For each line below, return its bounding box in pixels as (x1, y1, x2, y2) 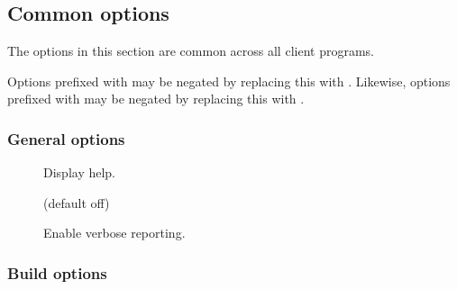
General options (7, 127, 125, 149)
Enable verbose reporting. (43, 223, 186, 242)
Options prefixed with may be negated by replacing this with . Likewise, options (7, 71, 451, 90)
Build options (7, 261, 107, 284)
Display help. (43, 163, 116, 182)
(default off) (43, 193, 110, 212)
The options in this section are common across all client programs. (7, 41, 374, 60)
